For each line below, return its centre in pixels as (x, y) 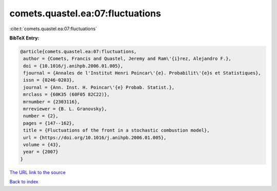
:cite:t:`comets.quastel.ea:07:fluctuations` (53, 29)
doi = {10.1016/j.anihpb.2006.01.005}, (73, 66)
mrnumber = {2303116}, (52, 102)
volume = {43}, (42, 145)
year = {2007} (41, 152)
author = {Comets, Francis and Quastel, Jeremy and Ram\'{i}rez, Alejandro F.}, (127, 59)
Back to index (24, 182)
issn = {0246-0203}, (49, 80)
